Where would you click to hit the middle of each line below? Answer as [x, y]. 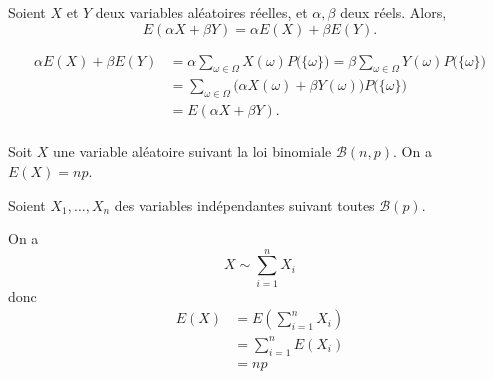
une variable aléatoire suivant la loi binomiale [192, 151]
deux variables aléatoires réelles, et [201, 12]
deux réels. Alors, [393, 12]
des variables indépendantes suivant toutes [244, 204]
